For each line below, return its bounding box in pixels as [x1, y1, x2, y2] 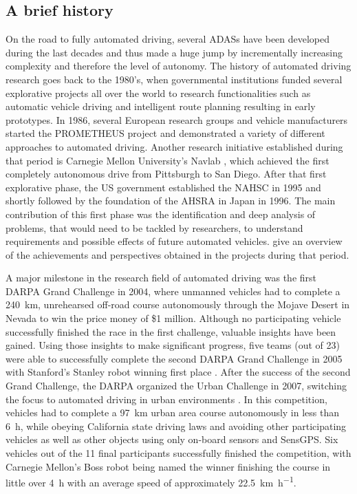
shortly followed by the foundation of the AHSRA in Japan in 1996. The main [6, 193, 336, 208]
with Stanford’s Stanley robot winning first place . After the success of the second [6, 365, 351, 379]
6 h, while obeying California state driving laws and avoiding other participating [6, 418, 347, 433]
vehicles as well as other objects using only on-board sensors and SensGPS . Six [6, 432, 338, 447]
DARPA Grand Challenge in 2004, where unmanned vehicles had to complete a [6, 283, 340, 298]
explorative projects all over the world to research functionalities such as [6, 85, 311, 100]
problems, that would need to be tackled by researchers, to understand [6, 220, 303, 235]
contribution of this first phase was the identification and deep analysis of [6, 206, 316, 221]
